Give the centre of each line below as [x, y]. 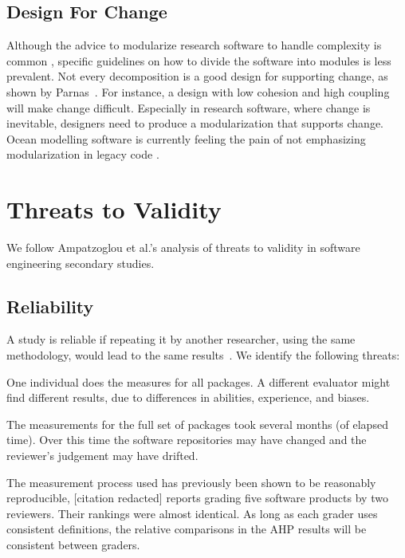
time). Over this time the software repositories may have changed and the [187, 440]
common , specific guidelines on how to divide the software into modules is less [199, 60]
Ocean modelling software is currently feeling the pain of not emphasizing [186, 138]
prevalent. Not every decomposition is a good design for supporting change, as [197, 76]
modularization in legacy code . [83, 154]
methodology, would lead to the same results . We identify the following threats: [203, 355]
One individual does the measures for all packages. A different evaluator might [199, 381]
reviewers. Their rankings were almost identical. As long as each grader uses [192, 513]
